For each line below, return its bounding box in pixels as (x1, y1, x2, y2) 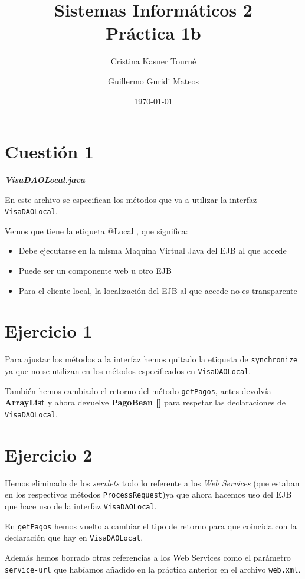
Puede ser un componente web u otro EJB (18, 264, 172, 277)
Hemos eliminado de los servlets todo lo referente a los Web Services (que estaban (5, 476, 300, 489)
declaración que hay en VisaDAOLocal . (5, 531, 143, 544)
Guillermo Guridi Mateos (108, 74, 199, 87)
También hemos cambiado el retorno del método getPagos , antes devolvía (5, 384, 271, 397)
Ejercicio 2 (5, 442, 93, 466)
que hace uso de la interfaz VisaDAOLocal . (5, 499, 157, 512)
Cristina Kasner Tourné (110, 55, 196, 67)
